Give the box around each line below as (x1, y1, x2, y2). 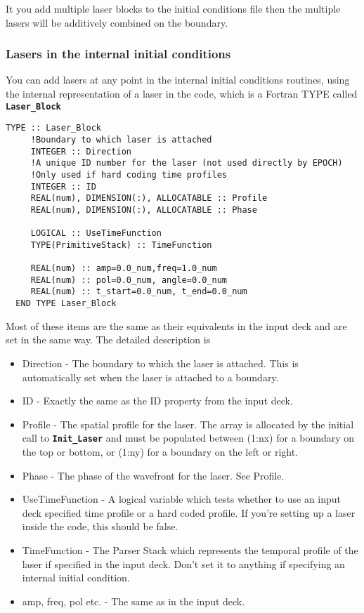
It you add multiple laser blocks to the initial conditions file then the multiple (6, 1, 341, 15)
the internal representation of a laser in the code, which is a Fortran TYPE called (6, 86, 358, 100)
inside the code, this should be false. (22, 519, 178, 534)
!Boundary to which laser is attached (30, 134, 212, 145)
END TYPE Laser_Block (15, 298, 117, 309)
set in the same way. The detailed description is (6, 332, 211, 347)
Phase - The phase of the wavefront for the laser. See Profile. (22, 468, 285, 482)
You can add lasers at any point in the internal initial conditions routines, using (6, 72, 350, 87)
